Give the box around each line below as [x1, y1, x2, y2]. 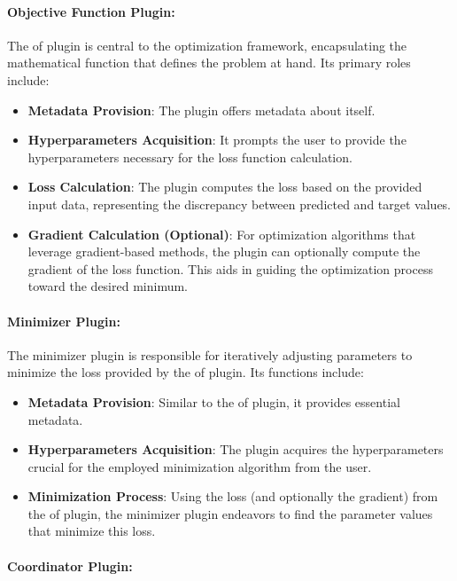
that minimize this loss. [27, 522, 156, 540]
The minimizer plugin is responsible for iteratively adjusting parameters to [7, 345, 413, 364]
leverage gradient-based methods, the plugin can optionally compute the [27, 242, 421, 261]
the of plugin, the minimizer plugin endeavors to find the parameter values [27, 504, 433, 522]
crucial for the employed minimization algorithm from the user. [27, 457, 372, 475]
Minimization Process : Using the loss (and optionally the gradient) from [27, 487, 438, 506]
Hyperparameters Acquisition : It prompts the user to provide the [27, 130, 407, 149]
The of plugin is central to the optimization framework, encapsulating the [7, 35, 407, 54]
